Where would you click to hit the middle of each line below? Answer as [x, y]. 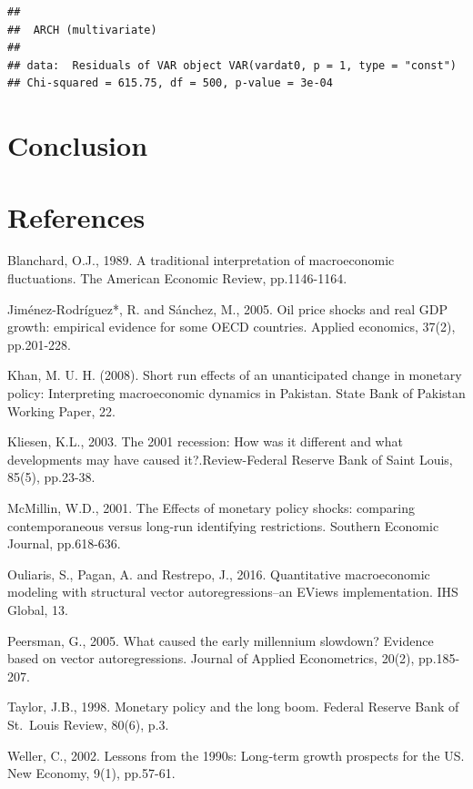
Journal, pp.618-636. [64, 543]
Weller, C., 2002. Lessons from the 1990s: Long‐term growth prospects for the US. [236, 755]
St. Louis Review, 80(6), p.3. [88, 724]
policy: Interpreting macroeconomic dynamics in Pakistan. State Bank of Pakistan [236, 393]
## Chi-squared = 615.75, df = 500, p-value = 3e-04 [170, 83]
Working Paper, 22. [61, 410]
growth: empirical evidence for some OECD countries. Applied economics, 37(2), [231, 327]
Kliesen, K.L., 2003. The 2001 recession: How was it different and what [205, 441]
